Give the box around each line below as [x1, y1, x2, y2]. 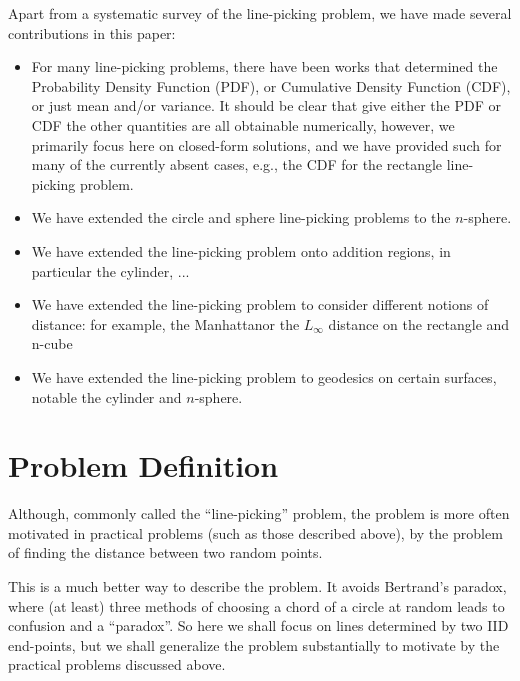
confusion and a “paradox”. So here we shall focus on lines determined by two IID [8, 615, 509, 636]
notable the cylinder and [31, 386, 182, 407]
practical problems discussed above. [8, 654, 226, 675]
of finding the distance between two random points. [8, 542, 323, 563]
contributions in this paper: [8, 22, 176, 43]
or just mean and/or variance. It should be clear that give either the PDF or [31, 95, 501, 116]
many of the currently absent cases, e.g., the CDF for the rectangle [31, 154, 443, 175]
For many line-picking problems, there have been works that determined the [31, 56, 498, 77]
